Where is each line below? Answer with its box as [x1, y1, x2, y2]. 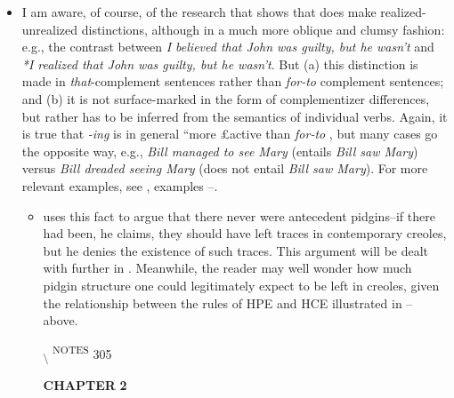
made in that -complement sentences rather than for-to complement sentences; [21, 72, 444, 91]
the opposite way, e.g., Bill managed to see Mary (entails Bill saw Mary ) [21, 141, 418, 160]
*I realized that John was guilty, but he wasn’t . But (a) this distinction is [21, 54, 418, 73]
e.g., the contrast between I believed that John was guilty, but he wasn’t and [21, 37, 434, 56]
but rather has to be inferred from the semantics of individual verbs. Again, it [21, 107, 448, 125]
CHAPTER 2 [43, 376, 127, 394]
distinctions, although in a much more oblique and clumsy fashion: [81, 20, 445, 38]
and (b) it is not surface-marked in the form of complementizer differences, [21, 89, 430, 107]
